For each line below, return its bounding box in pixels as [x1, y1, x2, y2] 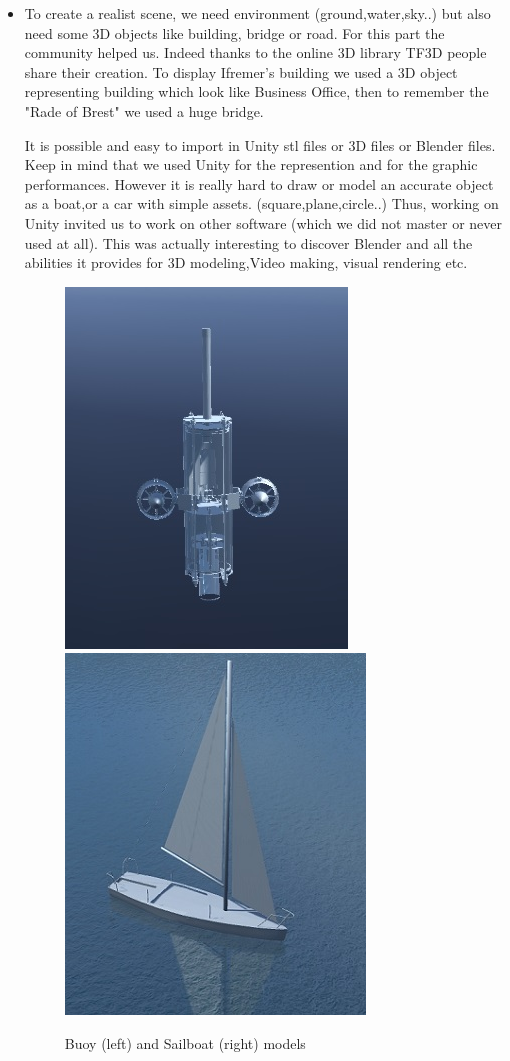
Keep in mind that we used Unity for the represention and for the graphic [24, 154, 478, 175]
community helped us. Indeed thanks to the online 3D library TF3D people [24, 42, 487, 63]
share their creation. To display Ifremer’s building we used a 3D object [24, 61, 458, 82]
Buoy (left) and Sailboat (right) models [64, 1032, 306, 1053]
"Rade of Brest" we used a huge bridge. [24, 100, 264, 121]
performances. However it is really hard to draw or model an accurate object [24, 173, 494, 194]
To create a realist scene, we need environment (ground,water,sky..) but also [24, 3, 491, 23]
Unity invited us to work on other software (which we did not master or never [24, 212, 503, 233]
